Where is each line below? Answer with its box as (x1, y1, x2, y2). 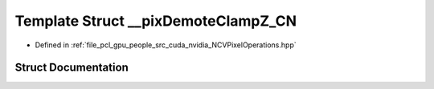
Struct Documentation (14, 61, 129, 75)
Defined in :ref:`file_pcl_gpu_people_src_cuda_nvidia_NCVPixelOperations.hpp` (35, 40, 297, 50)
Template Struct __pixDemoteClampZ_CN (14, 12, 297, 30)
